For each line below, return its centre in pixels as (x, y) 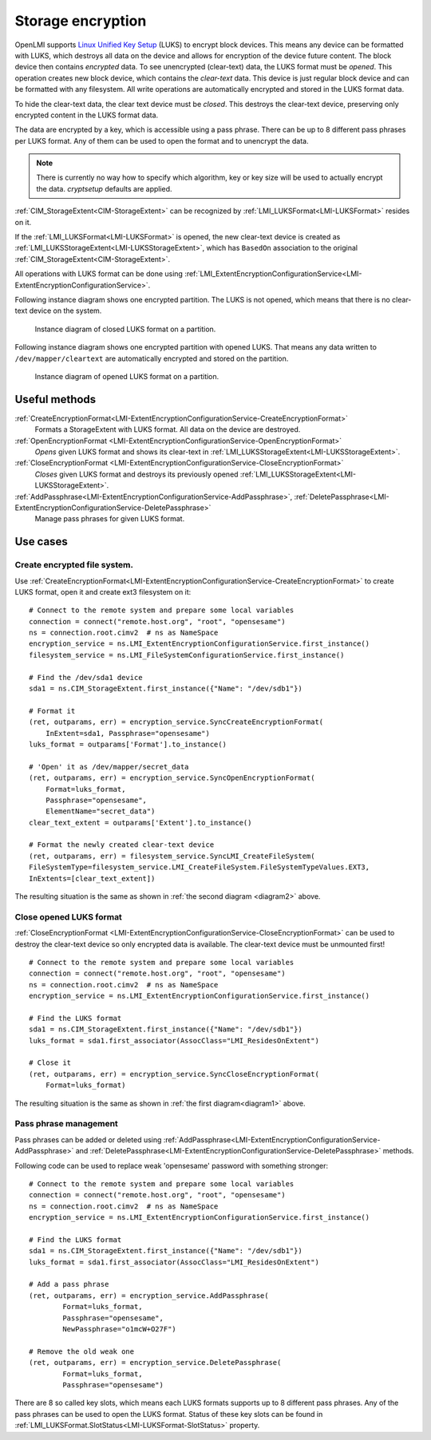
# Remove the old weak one (82, 1351)
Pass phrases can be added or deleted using (88, 1139)
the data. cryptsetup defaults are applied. (104, 188)
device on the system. (65, 311)
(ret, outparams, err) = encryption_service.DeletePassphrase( (155, 1363)
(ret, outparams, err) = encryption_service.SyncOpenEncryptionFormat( (172, 778)
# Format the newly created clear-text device (122, 845)
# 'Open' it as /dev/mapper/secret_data (109, 767)
